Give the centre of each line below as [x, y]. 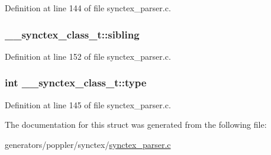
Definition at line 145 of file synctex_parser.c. [88, 104]
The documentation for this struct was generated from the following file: [136, 125]
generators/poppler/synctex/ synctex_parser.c [88, 144]
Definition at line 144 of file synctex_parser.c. [88, 8]
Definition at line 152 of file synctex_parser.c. [88, 56]
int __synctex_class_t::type [76, 83]
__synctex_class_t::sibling [72, 34]
